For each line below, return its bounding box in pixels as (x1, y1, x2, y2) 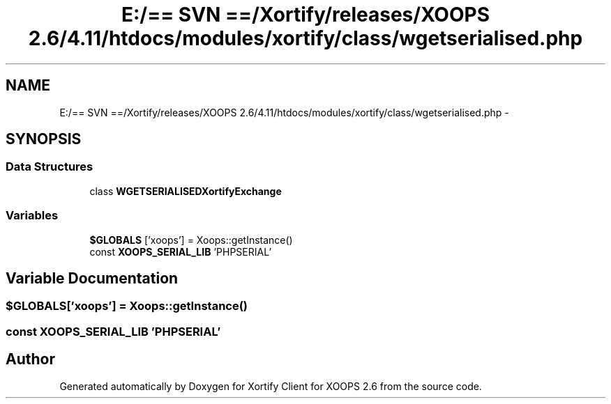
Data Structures (6, 160, 93, 174)
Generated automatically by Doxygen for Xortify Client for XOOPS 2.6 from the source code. (59, 380, 482, 392)
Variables (6, 208, 59, 223)
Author (6, 350, 55, 368)
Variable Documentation (6, 269, 179, 287)
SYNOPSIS (6, 130, 82, 148)
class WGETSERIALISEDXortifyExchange (89, 185, 282, 197)
